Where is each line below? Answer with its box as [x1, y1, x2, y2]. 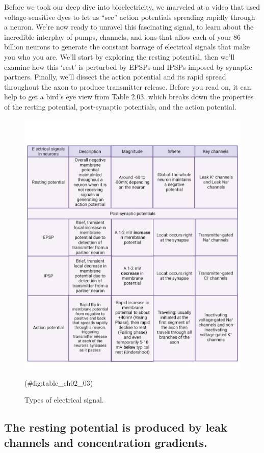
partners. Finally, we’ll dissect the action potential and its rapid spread [4, 71, 226, 82]
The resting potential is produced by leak [4, 419, 227, 435]
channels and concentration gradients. [4, 434, 207, 450]
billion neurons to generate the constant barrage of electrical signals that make [4, 41, 250, 52]
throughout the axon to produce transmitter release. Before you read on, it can [4, 81, 251, 92]
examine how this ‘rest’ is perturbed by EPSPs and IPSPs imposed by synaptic [4, 61, 252, 72]
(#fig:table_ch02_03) [24, 377, 93, 388]
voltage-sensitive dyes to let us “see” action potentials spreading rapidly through [4, 11, 255, 22]
